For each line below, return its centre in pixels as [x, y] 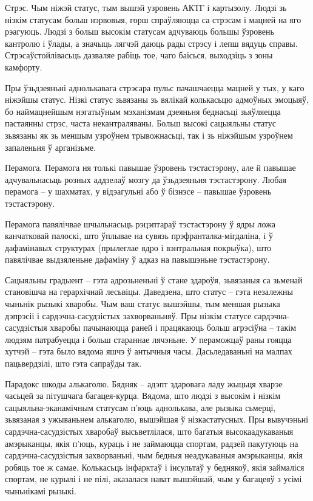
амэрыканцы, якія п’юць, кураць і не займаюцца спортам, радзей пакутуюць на [152, 443]
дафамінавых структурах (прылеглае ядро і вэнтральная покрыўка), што [138, 247]
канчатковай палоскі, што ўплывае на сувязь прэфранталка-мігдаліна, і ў [139, 236]
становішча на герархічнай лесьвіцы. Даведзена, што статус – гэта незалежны [149, 292]
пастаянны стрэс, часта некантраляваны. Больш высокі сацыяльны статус [140, 123]
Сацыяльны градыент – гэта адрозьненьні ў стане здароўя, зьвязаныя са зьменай [154, 279]
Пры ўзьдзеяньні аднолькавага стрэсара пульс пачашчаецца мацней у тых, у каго [155, 87]
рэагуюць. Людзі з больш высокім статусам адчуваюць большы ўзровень [140, 31]
